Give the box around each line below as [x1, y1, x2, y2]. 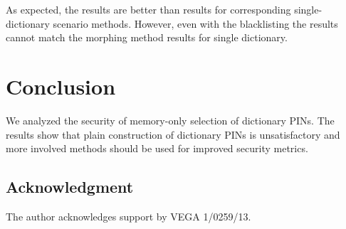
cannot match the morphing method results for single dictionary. [6, 30, 288, 45]
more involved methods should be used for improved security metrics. [6, 141, 308, 156]
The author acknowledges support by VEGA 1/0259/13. [6, 208, 251, 223]
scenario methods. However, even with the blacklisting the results [53, 16, 338, 31]
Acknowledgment [6, 176, 134, 198]
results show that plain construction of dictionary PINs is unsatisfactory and [6, 127, 340, 142]
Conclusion [6, 71, 116, 100]
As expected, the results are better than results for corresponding [6, 2, 291, 16]
